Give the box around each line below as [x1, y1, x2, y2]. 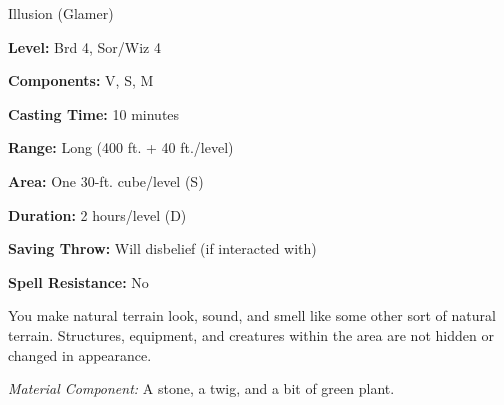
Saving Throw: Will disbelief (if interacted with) [8, 238, 317, 259]
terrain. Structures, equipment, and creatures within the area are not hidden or [8, 324, 494, 345]
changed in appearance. [8, 344, 152, 365]
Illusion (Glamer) [8, 3, 114, 23]
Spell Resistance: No [8, 271, 149, 292]
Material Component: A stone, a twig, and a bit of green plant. [8, 378, 395, 399]
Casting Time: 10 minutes [8, 103, 180, 124]
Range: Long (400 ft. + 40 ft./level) [8, 137, 234, 158]
